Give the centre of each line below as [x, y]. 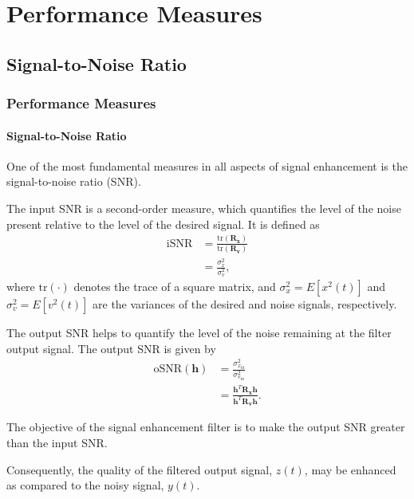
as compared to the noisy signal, [85, 485]
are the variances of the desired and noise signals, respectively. [245, 304]
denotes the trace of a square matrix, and [175, 286]
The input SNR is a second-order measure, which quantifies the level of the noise [204, 208]
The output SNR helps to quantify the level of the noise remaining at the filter [199, 332]
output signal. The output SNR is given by [111, 348]
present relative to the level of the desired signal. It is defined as [163, 224]
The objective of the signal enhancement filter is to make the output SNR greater [206, 427]
